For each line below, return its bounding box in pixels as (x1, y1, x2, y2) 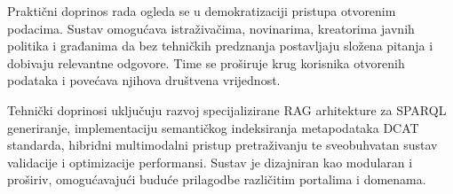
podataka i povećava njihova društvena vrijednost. (7, 71, 281, 89)
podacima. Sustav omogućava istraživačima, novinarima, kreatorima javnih (7, 19, 415, 37)
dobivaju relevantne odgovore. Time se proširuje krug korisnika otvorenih (7, 53, 405, 72)
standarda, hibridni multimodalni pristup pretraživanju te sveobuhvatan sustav (7, 136, 438, 154)
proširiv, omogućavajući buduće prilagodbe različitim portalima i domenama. (7, 170, 426, 189)
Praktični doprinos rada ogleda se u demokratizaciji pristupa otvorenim (7, 2, 396, 19)
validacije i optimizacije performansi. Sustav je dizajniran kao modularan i (7, 152, 413, 171)
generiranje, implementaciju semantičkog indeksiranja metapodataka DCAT (7, 118, 419, 136)
